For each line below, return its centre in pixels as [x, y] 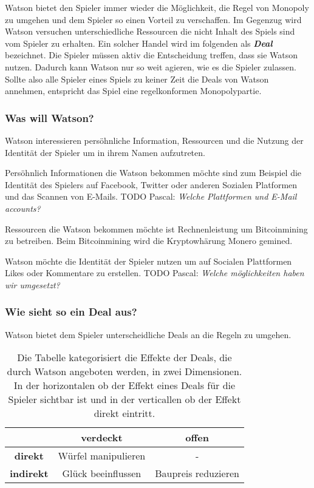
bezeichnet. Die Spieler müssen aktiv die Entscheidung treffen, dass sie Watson [152, 55]
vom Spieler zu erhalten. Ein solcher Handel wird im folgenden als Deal [139, 43]
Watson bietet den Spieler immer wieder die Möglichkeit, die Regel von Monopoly [157, 7]
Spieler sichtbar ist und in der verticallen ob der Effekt [125, 399]
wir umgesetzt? [32, 284]
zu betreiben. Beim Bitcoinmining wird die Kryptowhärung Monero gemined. [149, 241]
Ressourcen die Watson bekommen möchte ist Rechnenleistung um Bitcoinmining [156, 229]
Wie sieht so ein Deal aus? [71, 312]
